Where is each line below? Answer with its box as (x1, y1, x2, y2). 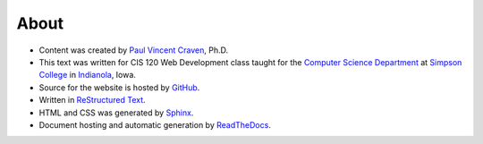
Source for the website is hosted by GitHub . (38, 81, 200, 93)
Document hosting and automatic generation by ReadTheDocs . (38, 119, 272, 130)
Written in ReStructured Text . (38, 95, 147, 106)
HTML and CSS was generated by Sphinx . (38, 107, 194, 118)
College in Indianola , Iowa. (38, 70, 136, 80)
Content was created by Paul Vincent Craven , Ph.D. (38, 45, 228, 55)
